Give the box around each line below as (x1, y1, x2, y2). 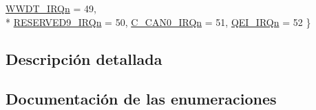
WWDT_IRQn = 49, (6, 1, 96, 15)
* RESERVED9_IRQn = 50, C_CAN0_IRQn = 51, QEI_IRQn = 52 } (6, 14, 311, 29)
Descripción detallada (6, 48, 162, 69)
